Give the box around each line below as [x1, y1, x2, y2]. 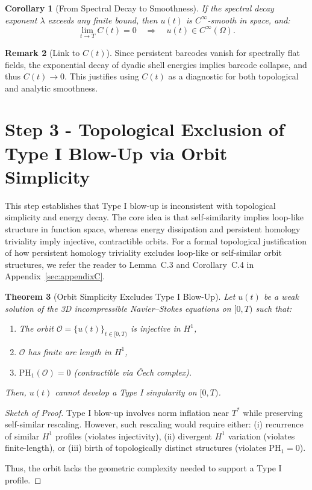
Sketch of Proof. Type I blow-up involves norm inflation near [5, 406, 229, 418]
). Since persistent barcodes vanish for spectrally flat [106, 46, 300, 58]
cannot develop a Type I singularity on [55, 386, 197, 399]
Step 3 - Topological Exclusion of [5, 117, 285, 141]
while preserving [243, 406, 303, 418]
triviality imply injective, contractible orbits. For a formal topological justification [5, 234, 307, 247]
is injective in [130, 322, 181, 335]
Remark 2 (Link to [5, 46, 80, 58]
